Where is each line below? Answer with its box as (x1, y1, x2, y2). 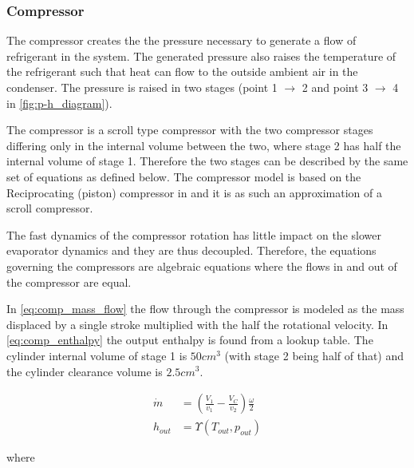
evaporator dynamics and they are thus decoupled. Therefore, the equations (6, 242, 377, 259)
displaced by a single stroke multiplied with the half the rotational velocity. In (6, 315, 388, 332)
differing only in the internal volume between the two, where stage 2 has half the (6, 137, 401, 153)
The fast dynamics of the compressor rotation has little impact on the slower (6, 226, 381, 243)
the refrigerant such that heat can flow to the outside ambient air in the (6, 63, 358, 80)
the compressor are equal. (6, 273, 132, 290)
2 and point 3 (302, 79, 369, 95)
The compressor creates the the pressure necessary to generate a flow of (6, 32, 357, 49)
